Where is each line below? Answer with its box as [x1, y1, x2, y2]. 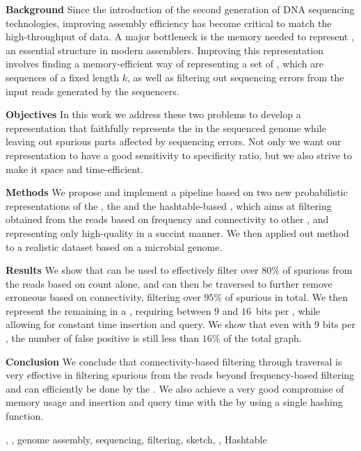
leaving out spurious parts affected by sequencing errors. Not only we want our [6, 134, 342, 149]
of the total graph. [223, 331, 302, 345]
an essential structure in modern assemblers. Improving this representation [6, 42, 324, 57]
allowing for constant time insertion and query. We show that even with [6, 317, 312, 331]
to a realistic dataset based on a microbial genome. [6, 239, 223, 254]
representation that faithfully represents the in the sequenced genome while [6, 120, 326, 135]
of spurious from [282, 263, 353, 277]
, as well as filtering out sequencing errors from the [127, 69, 344, 84]
